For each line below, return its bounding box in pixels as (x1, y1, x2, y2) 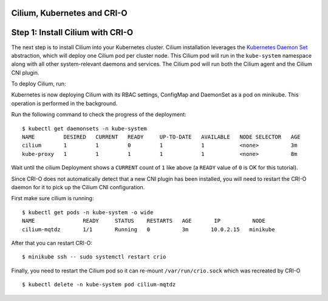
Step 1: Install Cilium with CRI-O (11, 27, 134, 38)
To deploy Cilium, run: (11, 80, 66, 87)
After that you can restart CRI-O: (11, 239, 93, 246)
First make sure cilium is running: (11, 195, 94, 202)
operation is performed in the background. (11, 100, 118, 107)
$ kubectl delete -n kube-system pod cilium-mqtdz (22, 281, 176, 288)
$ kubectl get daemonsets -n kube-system (22, 125, 147, 132)
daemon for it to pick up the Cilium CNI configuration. (11, 184, 145, 191)
